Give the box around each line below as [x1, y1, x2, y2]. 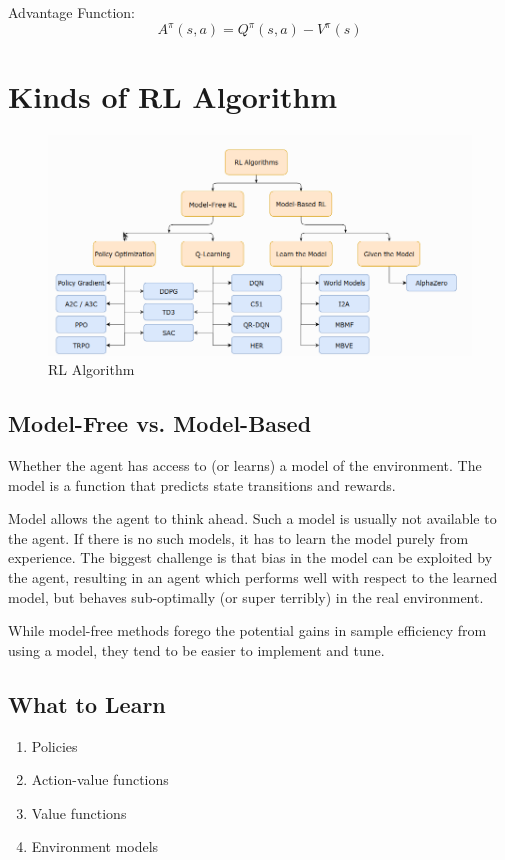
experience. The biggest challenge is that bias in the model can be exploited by [8, 547, 493, 568]
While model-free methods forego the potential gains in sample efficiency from [8, 620, 487, 641]
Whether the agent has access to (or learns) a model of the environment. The [8, 455, 482, 476]
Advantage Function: [8, 2, 135, 22]
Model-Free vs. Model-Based [8, 408, 312, 439]
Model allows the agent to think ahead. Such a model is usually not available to [8, 508, 497, 529]
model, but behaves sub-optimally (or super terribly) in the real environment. [8, 586, 484, 607]
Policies [31, 735, 78, 756]
